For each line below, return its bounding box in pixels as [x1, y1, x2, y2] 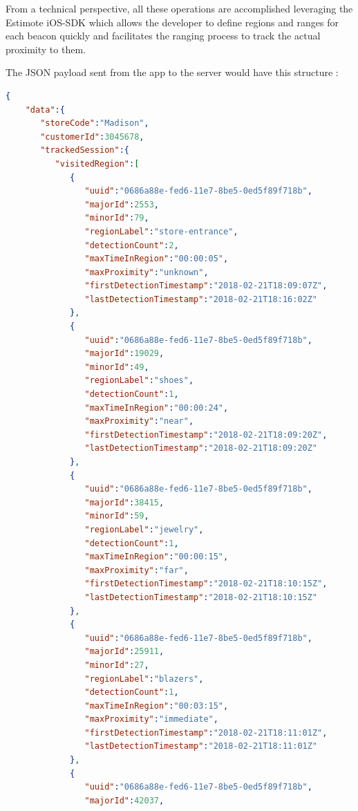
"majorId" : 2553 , [84, 199, 159, 209]
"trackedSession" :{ [40, 145, 129, 156]
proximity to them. [6, 41, 86, 56]
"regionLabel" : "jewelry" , [84, 524, 204, 534]
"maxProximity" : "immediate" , [84, 714, 218, 725]
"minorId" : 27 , [84, 660, 149, 670]
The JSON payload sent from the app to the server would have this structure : [6, 65, 339, 80]
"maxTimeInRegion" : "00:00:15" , [84, 552, 229, 562]
